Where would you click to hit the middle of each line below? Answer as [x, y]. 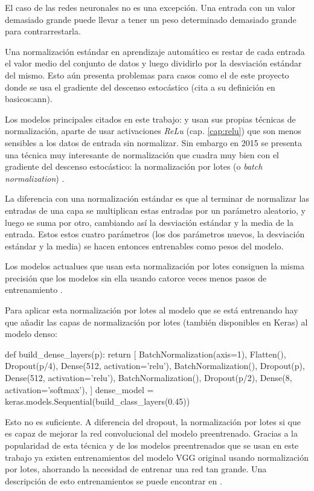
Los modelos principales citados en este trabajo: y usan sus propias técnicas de [150, 119]
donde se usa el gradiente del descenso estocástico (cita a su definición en [140, 87]
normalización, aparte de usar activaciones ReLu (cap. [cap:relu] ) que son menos [153, 131]
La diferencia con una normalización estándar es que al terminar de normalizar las [157, 198]
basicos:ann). [29, 99]
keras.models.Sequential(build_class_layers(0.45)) [98, 401]
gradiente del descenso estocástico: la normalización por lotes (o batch [134, 166]
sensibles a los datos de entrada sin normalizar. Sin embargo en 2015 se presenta [153, 142]
